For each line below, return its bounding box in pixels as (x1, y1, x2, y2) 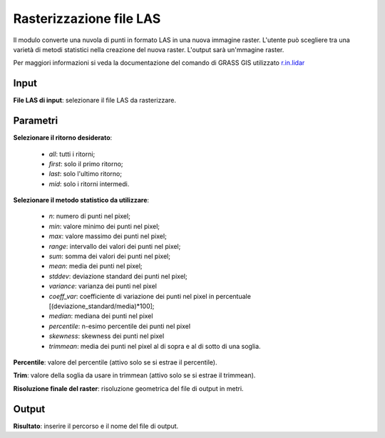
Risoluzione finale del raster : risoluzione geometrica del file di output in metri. (13, 384, 244, 392)
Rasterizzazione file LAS (13, 11, 161, 26)
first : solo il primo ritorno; (48, 159, 124, 168)
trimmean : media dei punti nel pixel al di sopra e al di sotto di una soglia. (48, 342, 261, 350)
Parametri (13, 115, 58, 127)
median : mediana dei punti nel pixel (48, 312, 153, 320)
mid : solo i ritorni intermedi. (48, 179, 130, 188)
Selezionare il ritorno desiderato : (13, 133, 113, 142)
